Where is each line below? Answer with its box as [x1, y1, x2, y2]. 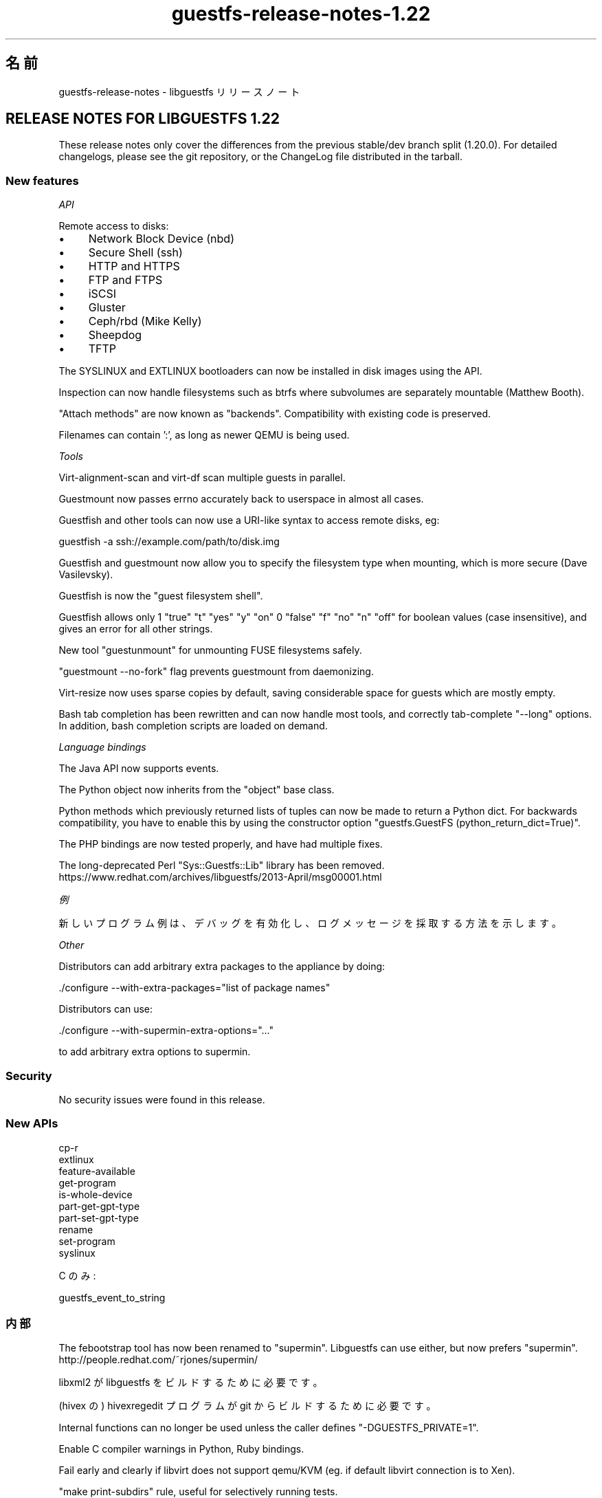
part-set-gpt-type [58, 1211, 139, 1224]
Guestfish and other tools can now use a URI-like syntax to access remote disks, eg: [58, 514, 440, 527]
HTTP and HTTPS [88, 259, 180, 274]
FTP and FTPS [88, 273, 163, 287]
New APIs [5, 1116, 58, 1131]
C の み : [58, 1269, 96, 1281]
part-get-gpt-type [58, 1200, 140, 1212]
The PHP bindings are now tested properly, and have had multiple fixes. [58, 838, 383, 850]
